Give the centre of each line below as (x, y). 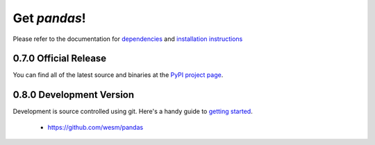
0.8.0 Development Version (74, 95)
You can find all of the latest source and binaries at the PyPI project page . (118, 75)
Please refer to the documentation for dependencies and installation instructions (128, 39)
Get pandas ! (49, 18)
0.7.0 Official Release (60, 59)
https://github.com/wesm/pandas (95, 127)
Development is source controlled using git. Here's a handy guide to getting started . (133, 112)
